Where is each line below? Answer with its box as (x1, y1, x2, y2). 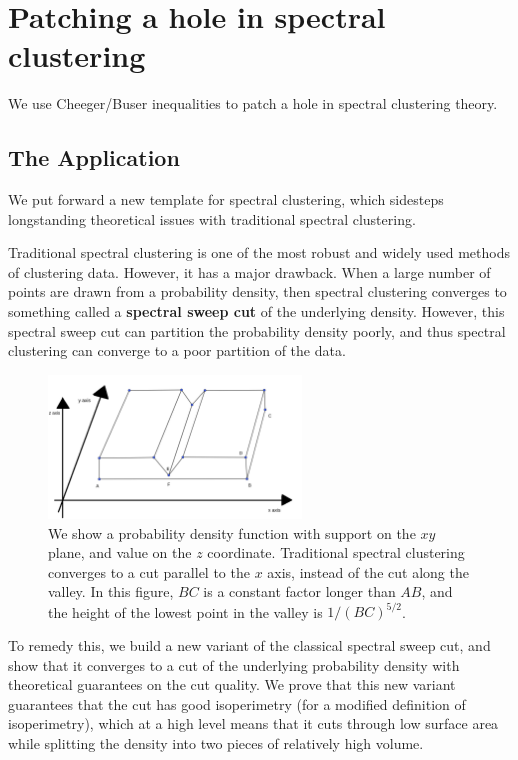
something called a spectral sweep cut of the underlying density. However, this (8, 301, 505, 322)
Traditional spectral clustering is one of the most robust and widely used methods (8, 242, 510, 263)
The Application (8, 142, 180, 173)
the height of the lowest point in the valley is (48, 601, 323, 622)
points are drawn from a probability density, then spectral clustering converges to (8, 281, 507, 302)
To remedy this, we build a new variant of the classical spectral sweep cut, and (8, 635, 491, 655)
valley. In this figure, (48, 581, 174, 602)
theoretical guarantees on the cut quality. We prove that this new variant (8, 674, 456, 695)
